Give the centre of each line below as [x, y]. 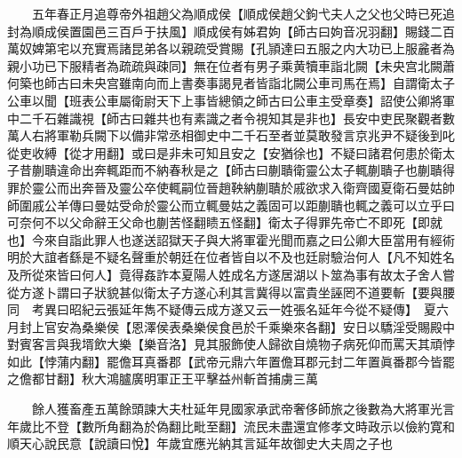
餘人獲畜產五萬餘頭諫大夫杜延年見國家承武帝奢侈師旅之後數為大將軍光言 [243, 409]
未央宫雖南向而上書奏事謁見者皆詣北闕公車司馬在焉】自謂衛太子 [268, 83]
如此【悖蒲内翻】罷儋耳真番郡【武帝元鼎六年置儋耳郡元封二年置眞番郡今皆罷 [231, 361]
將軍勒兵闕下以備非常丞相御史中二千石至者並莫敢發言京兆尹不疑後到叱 [249, 135]
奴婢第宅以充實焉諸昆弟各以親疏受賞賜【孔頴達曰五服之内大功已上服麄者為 [237, 48]
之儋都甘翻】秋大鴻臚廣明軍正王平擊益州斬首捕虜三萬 [163, 379]
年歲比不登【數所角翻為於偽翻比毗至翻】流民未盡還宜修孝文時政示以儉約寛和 [231, 426]
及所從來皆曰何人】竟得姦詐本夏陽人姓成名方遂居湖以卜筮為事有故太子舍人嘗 [231, 274]
